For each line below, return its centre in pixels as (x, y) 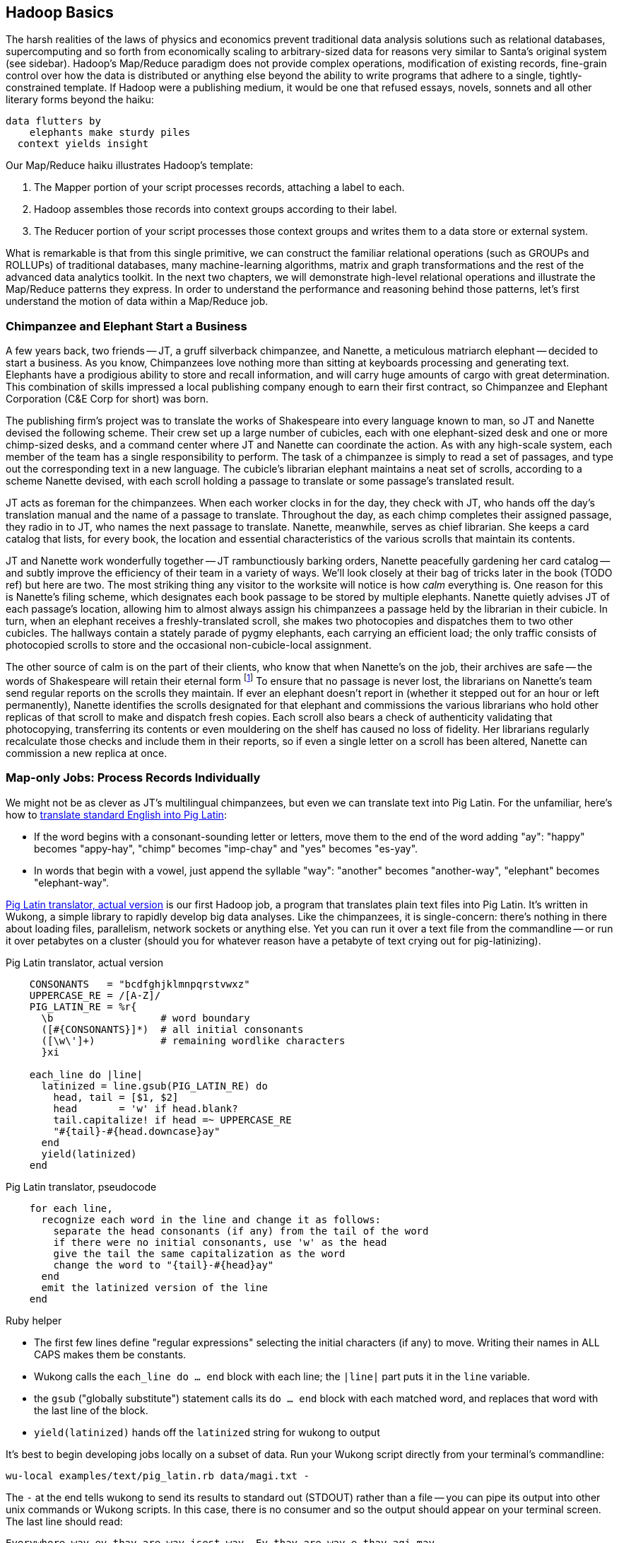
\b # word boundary (146, 1018)
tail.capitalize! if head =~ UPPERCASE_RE (172, 1120)
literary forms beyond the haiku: (80, 100)
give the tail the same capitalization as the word (199, 1253)
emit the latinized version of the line (154, 1287)
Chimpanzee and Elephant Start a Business (126, 326)
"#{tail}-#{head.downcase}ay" (137, 1131)
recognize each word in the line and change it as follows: (211, 1219)
